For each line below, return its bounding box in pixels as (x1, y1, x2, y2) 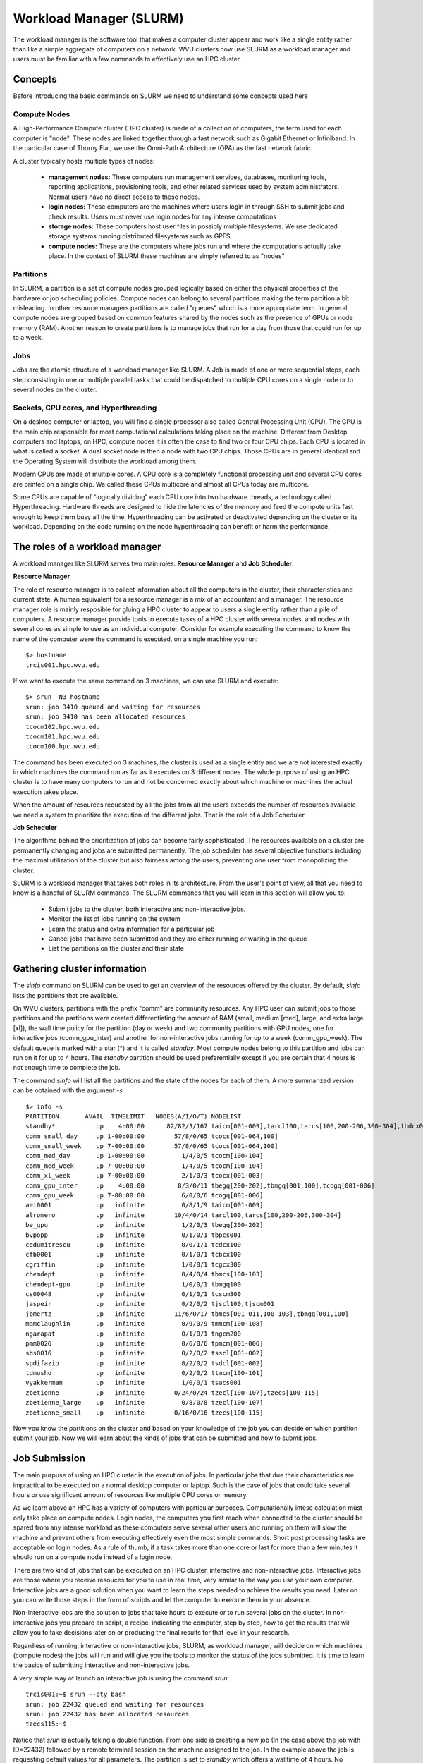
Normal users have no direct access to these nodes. (48, 193, 200, 201)
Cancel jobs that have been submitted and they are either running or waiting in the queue (48, 934, 307, 943)
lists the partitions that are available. (13, 991, 118, 999)
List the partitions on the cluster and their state (48, 944, 185, 953)
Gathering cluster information (13, 963, 147, 975)
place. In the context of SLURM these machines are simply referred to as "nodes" (48, 252, 285, 260)
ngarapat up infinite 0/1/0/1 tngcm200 (25, 1329, 241, 1338)
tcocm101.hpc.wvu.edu (25, 732, 100, 740)
